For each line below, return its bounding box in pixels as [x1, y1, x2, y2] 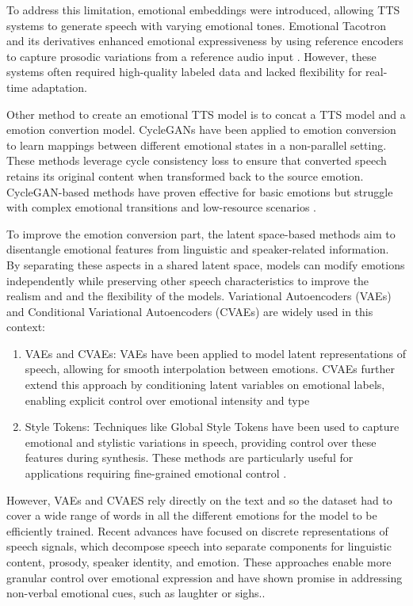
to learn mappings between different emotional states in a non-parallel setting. [6, 136, 387, 153]
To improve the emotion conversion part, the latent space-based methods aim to [6, 225, 396, 242]
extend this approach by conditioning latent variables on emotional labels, [25, 376, 385, 393]
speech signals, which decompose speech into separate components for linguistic [6, 538, 392, 555]
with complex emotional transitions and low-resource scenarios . [6, 199, 316, 215]
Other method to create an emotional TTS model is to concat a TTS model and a [6, 105, 406, 122]
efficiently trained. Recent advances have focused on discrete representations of [6, 522, 388, 539]
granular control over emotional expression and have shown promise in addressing [6, 569, 403, 585]
